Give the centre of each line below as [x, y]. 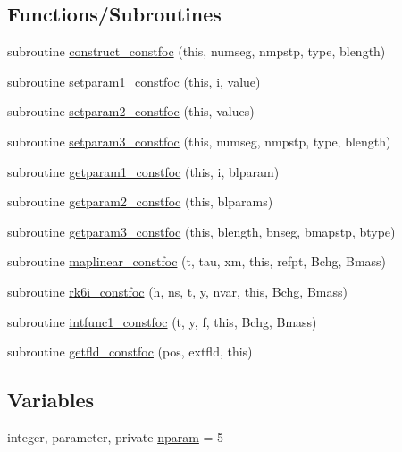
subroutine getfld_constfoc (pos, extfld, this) [130, 352]
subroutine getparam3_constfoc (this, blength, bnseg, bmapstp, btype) [201, 231]
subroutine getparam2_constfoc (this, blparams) [140, 201]
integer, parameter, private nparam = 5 [116, 436]
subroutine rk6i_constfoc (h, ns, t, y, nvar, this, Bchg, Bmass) [177, 291]
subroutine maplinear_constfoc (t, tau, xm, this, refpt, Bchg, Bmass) [197, 261]
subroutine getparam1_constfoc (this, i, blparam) [143, 171]
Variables [51, 400]
